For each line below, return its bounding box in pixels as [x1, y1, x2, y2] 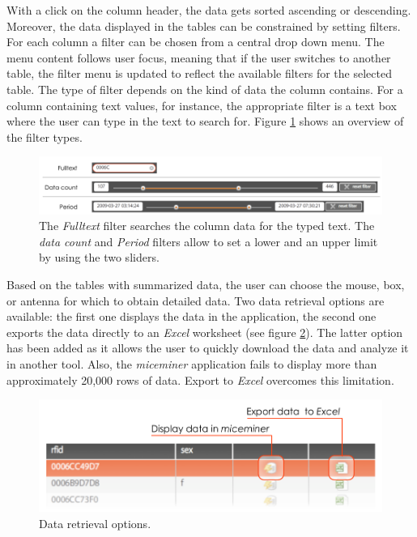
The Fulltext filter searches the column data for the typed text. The [39, 217, 375, 234]
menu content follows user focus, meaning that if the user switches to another [6, 49, 391, 66]
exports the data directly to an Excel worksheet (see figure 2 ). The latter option [6, 323, 403, 340]
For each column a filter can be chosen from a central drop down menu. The [6, 33, 385, 50]
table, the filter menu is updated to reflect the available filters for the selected [6, 65, 392, 82]
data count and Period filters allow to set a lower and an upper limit [39, 232, 378, 249]
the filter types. [6, 128, 83, 145]
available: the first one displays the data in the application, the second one [6, 308, 377, 325]
